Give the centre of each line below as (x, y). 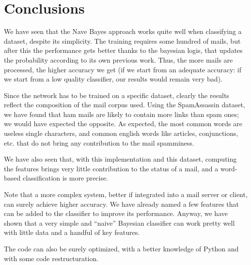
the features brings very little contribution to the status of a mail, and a (111, 168)
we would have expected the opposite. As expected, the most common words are (123, 124)
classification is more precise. (65, 178)
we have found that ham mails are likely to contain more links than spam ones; (121, 114)
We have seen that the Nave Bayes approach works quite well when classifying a (123, 31)
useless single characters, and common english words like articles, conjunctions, (121, 133)
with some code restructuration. (51, 258)
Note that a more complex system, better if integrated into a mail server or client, (126, 194)
